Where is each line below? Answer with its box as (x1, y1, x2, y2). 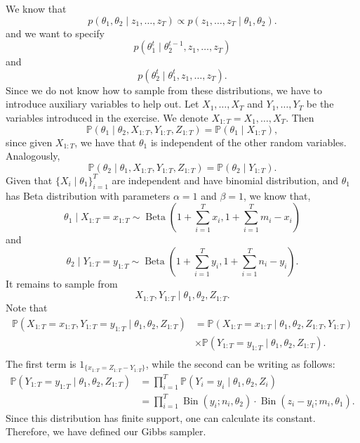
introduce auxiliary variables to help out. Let (6, 96, 199, 111)
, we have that (74, 134, 136, 149)
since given (6, 134, 53, 149)
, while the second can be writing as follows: (145, 357, 335, 371)
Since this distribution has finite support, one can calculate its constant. (6, 410, 316, 425)
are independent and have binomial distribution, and (112, 172, 339, 187)
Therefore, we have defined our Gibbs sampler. (6, 424, 206, 439)
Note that (6, 300, 48, 315)
